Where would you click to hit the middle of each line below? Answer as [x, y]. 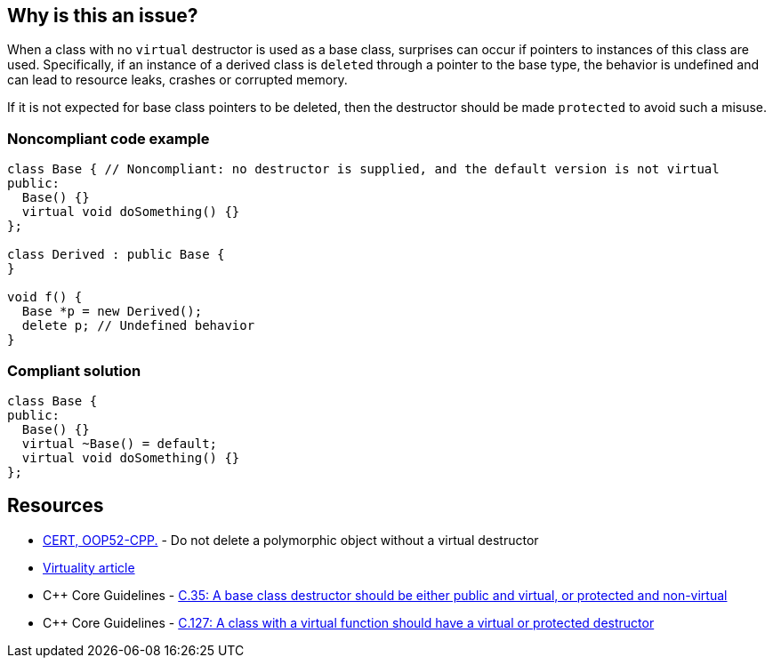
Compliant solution [74, 370]
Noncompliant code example [109, 138]
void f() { [45, 297]
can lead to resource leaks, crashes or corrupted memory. [177, 80]
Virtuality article [89, 567]
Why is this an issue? [103, 16]
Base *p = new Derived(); [112, 312]
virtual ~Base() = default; [120, 443]
